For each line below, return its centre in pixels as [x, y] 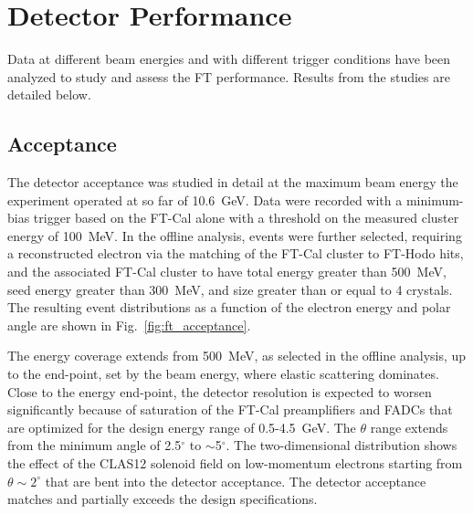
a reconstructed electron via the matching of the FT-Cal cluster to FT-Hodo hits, [236, 253]
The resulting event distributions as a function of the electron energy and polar [229, 307]
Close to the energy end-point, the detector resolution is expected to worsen [220, 391]
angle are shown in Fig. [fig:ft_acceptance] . [129, 325]
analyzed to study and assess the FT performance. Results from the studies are [229, 76]
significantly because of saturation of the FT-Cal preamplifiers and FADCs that [230, 409]
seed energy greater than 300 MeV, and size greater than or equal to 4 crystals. [230, 289]
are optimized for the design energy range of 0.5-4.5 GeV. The [182, 427]
